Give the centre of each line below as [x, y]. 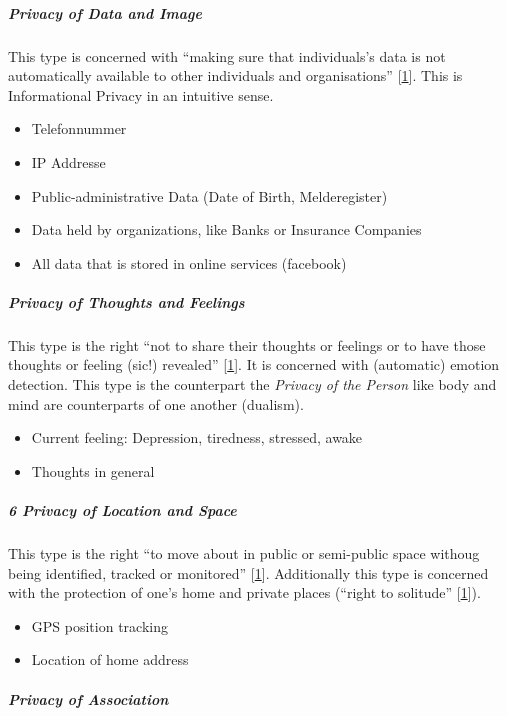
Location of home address [110, 659]
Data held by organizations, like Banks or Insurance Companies [226, 229]
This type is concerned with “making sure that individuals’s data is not [227, 55]
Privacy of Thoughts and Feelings [126, 301]
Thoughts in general [93, 470]
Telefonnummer [79, 128]
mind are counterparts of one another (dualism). [156, 403]
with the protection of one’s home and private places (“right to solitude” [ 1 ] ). [244, 592]
